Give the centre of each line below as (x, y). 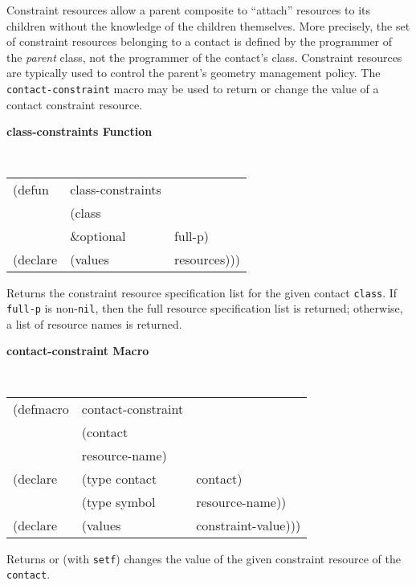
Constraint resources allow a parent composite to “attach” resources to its (188, 10)
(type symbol (118, 501)
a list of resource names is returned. (94, 323)
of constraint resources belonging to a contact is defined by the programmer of (200, 41)
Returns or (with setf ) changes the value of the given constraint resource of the (204, 558)
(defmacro (41, 408)
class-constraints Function (80, 131)
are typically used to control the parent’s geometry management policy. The (194, 73)
